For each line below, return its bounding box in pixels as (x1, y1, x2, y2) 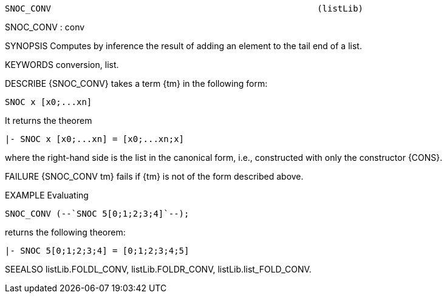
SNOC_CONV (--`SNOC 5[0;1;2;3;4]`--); (5, 209, 189, 218)
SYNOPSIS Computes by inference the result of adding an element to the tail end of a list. (5, 41, 362, 51)
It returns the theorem (5, 115, 92, 126)
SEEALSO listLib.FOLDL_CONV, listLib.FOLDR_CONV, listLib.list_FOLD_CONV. (5, 264, 312, 274)
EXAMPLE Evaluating (5, 190, 89, 200)
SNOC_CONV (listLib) (5, 4, 364, 13)
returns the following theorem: (5, 227, 126, 237)
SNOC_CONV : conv (5, 22, 85, 32)
